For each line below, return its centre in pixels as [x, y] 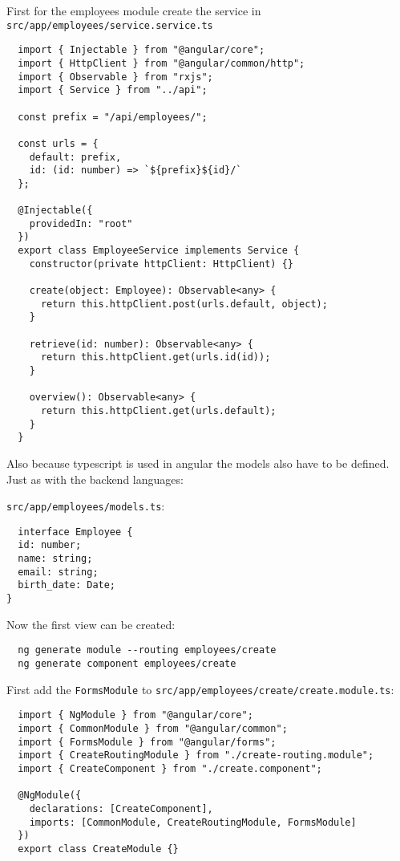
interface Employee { [75, 532]
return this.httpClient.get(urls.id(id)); [156, 357]
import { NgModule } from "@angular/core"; [135, 715]
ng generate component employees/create [127, 663]
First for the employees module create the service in [134, 10]
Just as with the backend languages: [95, 479]
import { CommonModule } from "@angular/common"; [153, 728]
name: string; [55, 559]
